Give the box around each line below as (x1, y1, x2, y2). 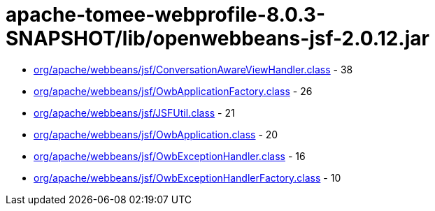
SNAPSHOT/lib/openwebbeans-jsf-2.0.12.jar (6, 27, 429, 50)
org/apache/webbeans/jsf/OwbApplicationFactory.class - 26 (34, 85, 313, 97)
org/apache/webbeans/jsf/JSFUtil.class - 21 (34, 106, 235, 119)
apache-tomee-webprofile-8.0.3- (6, 3, 326, 27)
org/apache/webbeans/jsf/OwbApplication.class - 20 (34, 128, 278, 140)
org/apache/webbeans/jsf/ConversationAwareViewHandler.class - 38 (34, 63, 353, 75)
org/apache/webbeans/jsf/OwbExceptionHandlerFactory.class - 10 (34, 171, 341, 184)
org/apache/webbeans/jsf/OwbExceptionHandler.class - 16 (34, 150, 306, 162)
